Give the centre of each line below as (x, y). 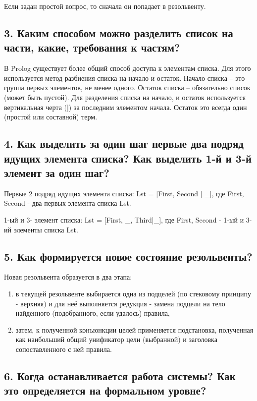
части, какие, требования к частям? (92, 47)
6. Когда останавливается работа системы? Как (120, 375)
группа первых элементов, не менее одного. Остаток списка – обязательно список (127, 87)
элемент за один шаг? (57, 172)
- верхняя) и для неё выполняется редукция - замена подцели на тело (120, 303)
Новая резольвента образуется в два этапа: (68, 277)
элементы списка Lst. (46, 229)
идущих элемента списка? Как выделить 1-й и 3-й (128, 158)
